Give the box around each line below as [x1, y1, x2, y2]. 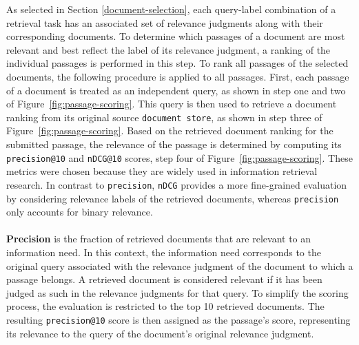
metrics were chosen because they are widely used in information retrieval [6, 164, 318, 178]
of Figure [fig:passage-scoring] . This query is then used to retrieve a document [6, 96, 337, 111]
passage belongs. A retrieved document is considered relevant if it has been [6, 272, 322, 286]
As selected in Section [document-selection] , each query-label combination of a [6, 2, 336, 16]
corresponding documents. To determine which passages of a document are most [6, 29, 345, 43]
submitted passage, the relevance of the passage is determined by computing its [6, 137, 342, 151]
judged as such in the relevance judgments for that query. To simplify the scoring [6, 285, 349, 300]
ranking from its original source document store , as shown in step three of [6, 109, 322, 124]
